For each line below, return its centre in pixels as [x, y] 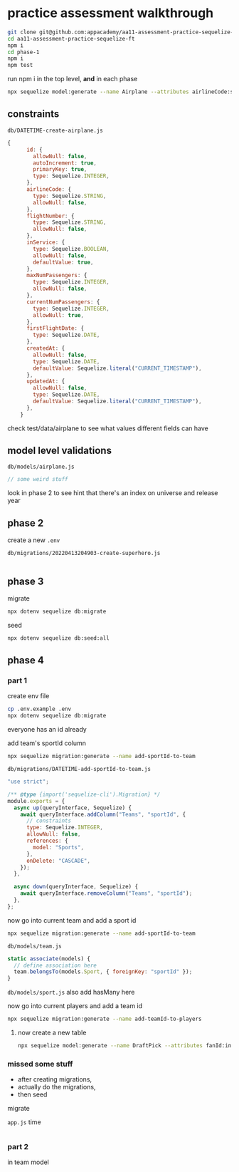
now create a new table [52, 1032]
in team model [28, 1162]
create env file [28, 696]
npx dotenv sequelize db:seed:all [59, 638]
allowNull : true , [58, 315]
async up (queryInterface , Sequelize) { [73, 808]
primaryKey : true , [60, 170]
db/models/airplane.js [41, 467]
